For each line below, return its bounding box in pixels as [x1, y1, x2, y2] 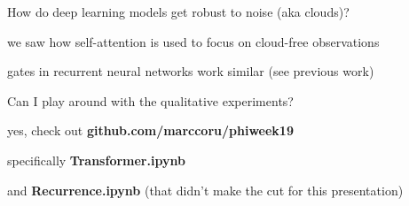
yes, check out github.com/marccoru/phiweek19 [7, 121, 294, 140]
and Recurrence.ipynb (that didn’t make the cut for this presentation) [7, 180, 404, 199]
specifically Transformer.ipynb [7, 150, 185, 169]
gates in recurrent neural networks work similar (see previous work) [7, 62, 374, 80]
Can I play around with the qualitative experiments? [7, 91, 294, 110]
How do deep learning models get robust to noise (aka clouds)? [7, 3, 350, 20]
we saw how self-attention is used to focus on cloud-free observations [7, 32, 380, 50]
